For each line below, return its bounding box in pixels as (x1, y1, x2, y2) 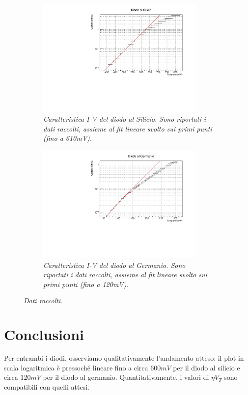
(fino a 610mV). (43, 133, 92, 143)
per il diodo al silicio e (173, 362, 240, 372)
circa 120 (4, 372, 31, 382)
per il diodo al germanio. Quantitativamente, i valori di (43, 372, 209, 382)
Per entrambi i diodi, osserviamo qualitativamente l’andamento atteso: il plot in (4, 353, 244, 363)
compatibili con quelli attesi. (4, 381, 89, 392)
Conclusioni (4, 324, 84, 344)
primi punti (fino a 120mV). (43, 279, 129, 289)
